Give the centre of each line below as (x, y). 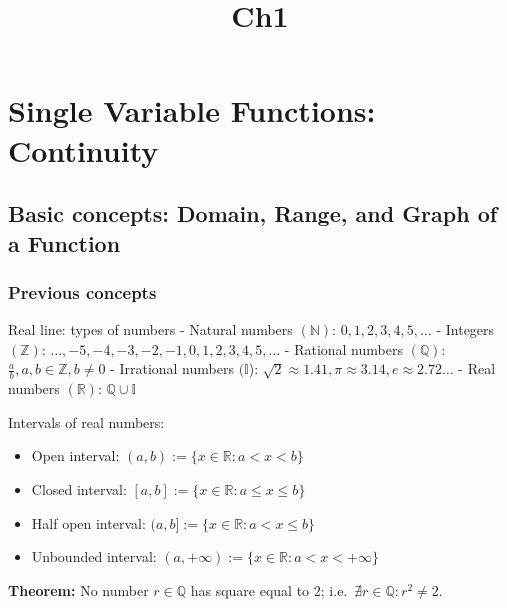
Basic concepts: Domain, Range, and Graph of (253, 213)
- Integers (465, 329)
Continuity (83, 149)
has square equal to (250, 589)
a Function (64, 242)
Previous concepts (82, 291)
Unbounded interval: (94, 556)
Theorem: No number (78, 589)
